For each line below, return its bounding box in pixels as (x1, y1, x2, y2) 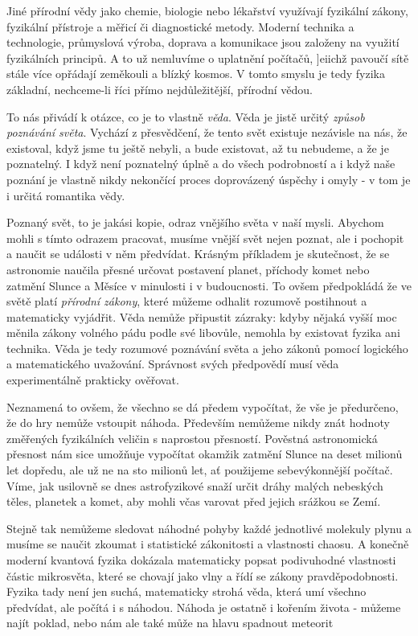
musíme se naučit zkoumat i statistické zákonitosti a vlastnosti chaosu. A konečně (6, 535, 409, 552)
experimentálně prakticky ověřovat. (6, 371, 179, 388)
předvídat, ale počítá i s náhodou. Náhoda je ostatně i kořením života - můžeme (6, 598, 401, 615)
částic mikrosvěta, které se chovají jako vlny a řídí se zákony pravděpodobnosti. (6, 567, 399, 584)
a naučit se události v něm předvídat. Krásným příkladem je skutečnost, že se (6, 245, 390, 262)
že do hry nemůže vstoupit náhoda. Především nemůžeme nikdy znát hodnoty (6, 414, 390, 431)
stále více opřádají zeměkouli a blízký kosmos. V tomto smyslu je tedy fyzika (6, 65, 385, 82)
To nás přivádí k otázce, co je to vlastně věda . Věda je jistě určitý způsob (6, 108, 365, 125)
